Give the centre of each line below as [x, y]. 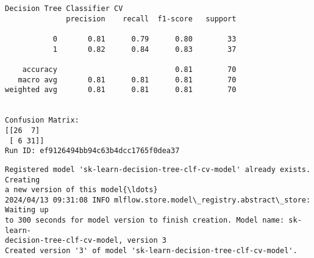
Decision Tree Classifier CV [64, 9]
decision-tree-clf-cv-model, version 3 [86, 241]
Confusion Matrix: [42, 120]
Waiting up [27, 210]
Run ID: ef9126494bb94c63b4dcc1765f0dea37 [92, 151]
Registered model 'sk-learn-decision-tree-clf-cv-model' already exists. [158, 169]
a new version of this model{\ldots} [81, 190]
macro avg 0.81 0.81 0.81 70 [127, 80]
